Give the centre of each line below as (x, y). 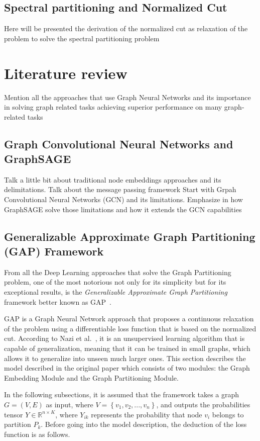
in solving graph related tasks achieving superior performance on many (113, 107)
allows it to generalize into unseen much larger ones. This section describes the (125, 358)
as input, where (70, 404)
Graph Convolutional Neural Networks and (119, 144)
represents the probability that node (147, 414)
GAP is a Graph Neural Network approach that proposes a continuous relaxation (129, 319)
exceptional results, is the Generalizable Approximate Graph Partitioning (116, 292)
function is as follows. (37, 434)
